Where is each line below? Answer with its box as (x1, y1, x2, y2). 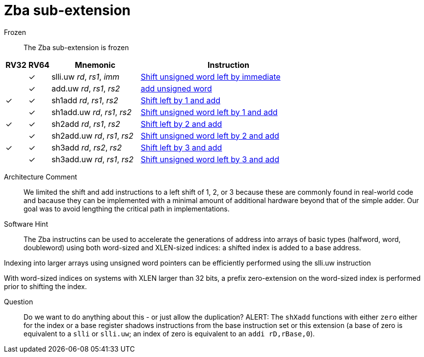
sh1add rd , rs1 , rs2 (51, 95, 118, 105)
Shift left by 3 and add (140, 142, 222, 152)
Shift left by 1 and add (140, 95, 221, 105)
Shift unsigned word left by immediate (140, 71, 281, 82)
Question (4, 297, 33, 306)
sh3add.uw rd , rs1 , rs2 (51, 154, 133, 164)
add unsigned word (140, 83, 212, 93)
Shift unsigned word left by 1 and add (140, 107, 278, 117)
